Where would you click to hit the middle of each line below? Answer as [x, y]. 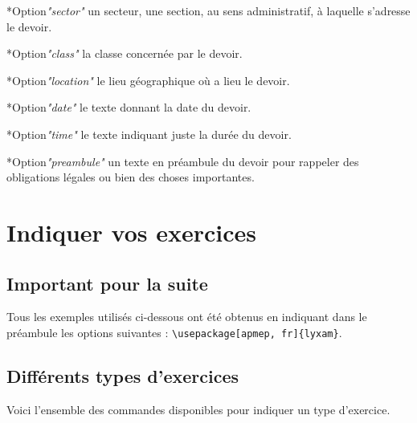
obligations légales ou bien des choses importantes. [131, 177]
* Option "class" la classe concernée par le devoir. [125, 53]
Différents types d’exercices [123, 375]
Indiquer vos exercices [131, 232]
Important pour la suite [107, 283]
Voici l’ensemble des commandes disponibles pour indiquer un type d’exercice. [198, 409]
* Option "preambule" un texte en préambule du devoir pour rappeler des [183, 161]
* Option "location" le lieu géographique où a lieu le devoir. [148, 80]
